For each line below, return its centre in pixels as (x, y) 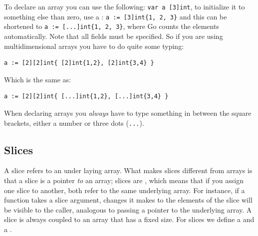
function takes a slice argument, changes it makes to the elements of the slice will (128, 200)
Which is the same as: (37, 79)
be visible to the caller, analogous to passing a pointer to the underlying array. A (128, 209)
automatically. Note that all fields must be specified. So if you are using (114, 36)
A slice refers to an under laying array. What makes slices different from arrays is (128, 170)
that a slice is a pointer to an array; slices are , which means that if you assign (124, 180)
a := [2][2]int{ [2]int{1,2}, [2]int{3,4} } (79, 63)
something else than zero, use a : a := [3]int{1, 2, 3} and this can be (116, 16)
